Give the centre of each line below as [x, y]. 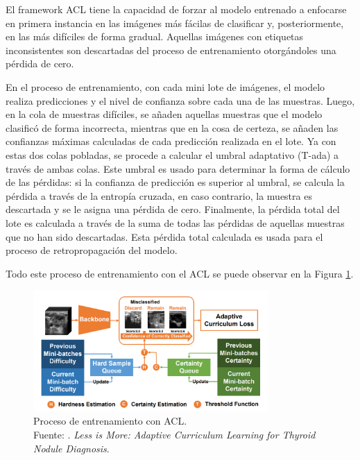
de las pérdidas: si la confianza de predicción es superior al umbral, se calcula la [175, 182]
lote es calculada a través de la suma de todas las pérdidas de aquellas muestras [175, 222]
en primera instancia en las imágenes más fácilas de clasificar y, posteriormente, [175, 23]
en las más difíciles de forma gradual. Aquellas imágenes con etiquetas [155, 36]
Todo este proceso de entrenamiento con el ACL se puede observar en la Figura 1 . [180, 273]
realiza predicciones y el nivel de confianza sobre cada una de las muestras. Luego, [180, 100]
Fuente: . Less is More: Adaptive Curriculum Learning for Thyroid [174, 435]
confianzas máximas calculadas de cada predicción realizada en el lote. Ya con [171, 141]
